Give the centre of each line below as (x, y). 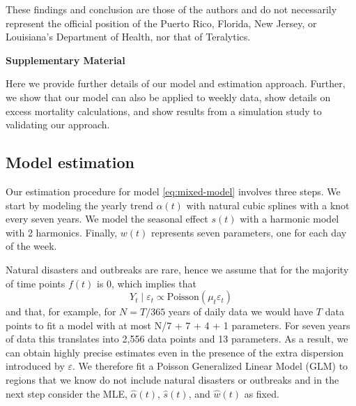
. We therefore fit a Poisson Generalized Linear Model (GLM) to (210, 366)
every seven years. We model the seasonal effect (107, 219)
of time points (36, 283)
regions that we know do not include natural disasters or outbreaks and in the (172, 380)
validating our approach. (58, 125)
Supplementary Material (65, 60)
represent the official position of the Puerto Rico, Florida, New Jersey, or (161, 23)
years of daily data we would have (241, 311)
